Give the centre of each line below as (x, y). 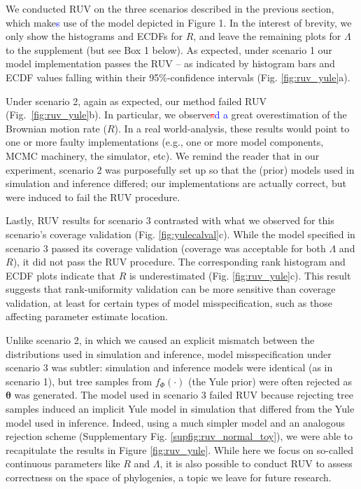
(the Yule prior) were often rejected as (270, 381)
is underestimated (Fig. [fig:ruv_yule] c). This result (240, 275)
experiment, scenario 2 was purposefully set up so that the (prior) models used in (180, 169)
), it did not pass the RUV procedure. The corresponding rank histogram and (179, 262)
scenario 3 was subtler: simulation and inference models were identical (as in (169, 367)
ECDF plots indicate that (61, 275)
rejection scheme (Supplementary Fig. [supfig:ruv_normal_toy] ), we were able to (179, 436)
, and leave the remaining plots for (267, 36)
